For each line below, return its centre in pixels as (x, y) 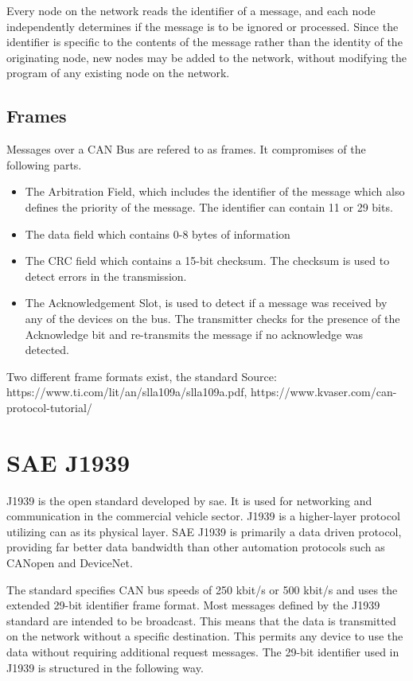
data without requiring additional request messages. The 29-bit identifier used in (203, 651)
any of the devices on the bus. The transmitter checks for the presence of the (212, 318)
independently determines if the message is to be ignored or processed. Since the (203, 26)
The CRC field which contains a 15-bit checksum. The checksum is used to (207, 261)
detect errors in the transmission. (106, 276)
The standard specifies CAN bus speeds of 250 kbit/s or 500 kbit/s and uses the (202, 589)
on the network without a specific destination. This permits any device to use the (205, 636)
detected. (47, 350)
